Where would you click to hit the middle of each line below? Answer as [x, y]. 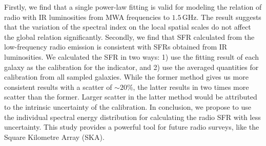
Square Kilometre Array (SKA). [54, 137]
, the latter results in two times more [191, 87]
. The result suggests [229, 17]
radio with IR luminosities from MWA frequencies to [87, 17]
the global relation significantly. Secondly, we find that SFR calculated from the [129, 36]
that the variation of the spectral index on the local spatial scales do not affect [128, 27]
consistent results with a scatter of [58, 87]
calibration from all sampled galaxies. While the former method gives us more [126, 77]
